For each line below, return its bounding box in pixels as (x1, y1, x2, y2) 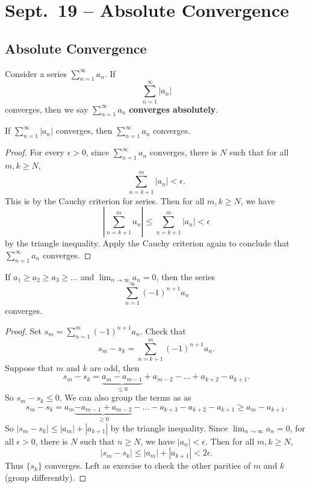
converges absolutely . (129, 102, 219, 115)
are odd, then (90, 361, 140, 374)
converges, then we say (5, 102, 88, 115)
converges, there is (149, 146, 217, 158)
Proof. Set (5, 324, 42, 337)
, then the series (156, 270, 215, 283)
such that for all (229, 146, 289, 158)
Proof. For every (5, 146, 64, 158)
